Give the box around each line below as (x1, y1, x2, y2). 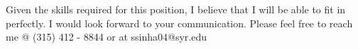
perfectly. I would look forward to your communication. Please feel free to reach (6, 15, 353, 30)
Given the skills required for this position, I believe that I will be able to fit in (6, 2, 346, 16)
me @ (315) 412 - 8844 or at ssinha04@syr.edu (6, 29, 207, 44)
